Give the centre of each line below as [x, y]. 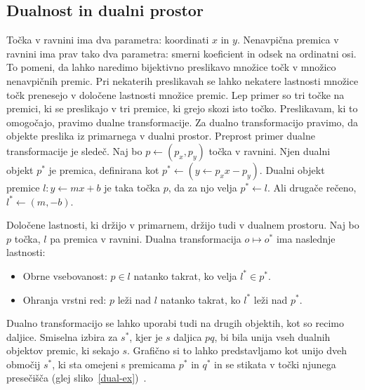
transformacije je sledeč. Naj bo [74, 150]
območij [24, 364]
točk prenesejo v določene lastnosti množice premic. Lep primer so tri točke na [175, 94]
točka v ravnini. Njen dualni [270, 150]
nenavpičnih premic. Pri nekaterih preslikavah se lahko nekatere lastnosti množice [182, 80]
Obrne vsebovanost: [65, 275]
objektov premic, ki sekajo [63, 350]
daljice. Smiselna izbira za [62, 336]
